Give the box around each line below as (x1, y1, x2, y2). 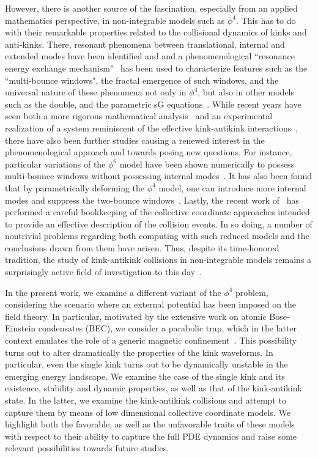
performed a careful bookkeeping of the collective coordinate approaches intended (5, 205, 310, 218)
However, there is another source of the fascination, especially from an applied (5, 2, 298, 14)
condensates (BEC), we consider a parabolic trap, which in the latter (38, 322, 297, 334)
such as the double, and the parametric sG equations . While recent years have (5, 97, 301, 110)
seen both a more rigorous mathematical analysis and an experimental (5, 109, 273, 122)
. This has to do (236, 13, 296, 26)
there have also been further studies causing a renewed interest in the (5, 133, 265, 146)
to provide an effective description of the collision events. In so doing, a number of (5, 217, 312, 230)
